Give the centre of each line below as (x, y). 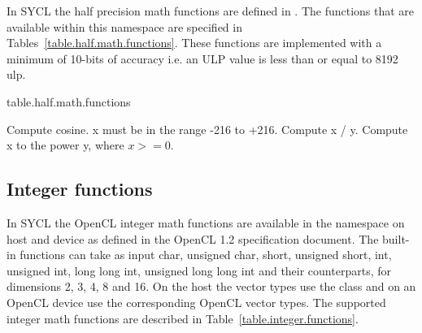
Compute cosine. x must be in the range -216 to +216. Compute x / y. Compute (207, 129)
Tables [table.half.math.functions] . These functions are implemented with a (194, 43)
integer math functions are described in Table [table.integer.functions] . (183, 318)
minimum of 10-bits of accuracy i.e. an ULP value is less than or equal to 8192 (202, 58)
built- (396, 238)
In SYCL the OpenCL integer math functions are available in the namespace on (206, 222)
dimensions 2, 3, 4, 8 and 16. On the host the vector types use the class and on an (211, 286)
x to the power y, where (65, 145)
